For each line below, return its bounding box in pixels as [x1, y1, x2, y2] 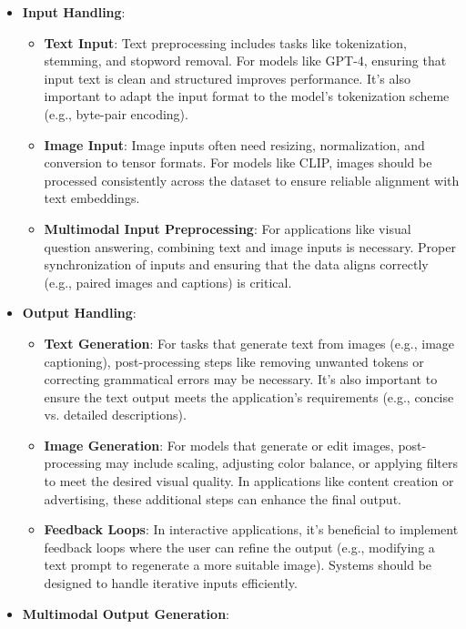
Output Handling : [22, 303, 137, 322]
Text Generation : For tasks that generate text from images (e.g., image [44, 333, 455, 352]
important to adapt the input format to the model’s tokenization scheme [44, 86, 450, 106]
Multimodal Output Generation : [22, 604, 229, 623]
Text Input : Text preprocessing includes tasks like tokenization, [44, 33, 407, 52]
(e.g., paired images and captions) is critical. [44, 272, 292, 291]
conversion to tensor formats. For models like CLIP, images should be [44, 153, 432, 172]
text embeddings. [44, 188, 140, 208]
